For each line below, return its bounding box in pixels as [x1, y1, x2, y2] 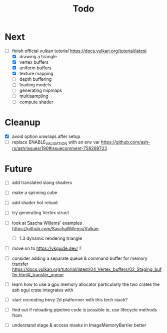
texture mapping [19, 71, 53, 77]
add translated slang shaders [11, 180, 72, 186]
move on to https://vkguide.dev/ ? [11, 245, 81, 251]
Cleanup [4, 116, 41, 128]
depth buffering [19, 76, 52, 82]
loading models [19, 82, 51, 88]
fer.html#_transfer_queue [11, 271, 64, 277]
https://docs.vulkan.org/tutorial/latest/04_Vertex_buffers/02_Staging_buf [11, 266, 162, 272]
